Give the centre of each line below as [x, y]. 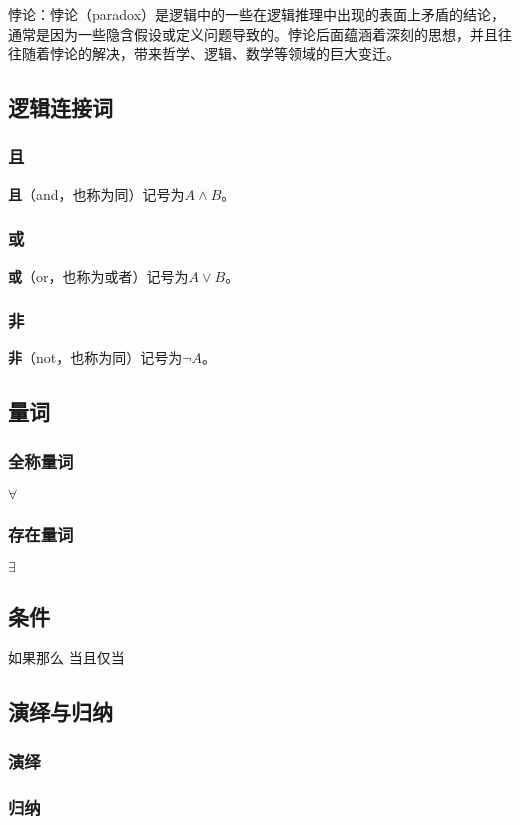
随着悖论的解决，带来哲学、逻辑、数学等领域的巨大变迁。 [210, 53]
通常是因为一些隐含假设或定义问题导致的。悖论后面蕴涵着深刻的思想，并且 [253, 33]
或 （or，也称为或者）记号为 [98, 275]
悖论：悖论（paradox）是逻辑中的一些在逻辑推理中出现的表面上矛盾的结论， [257, 14]
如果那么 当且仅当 [66, 657]
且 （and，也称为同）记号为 [96, 193]
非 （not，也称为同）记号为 [95, 357]
